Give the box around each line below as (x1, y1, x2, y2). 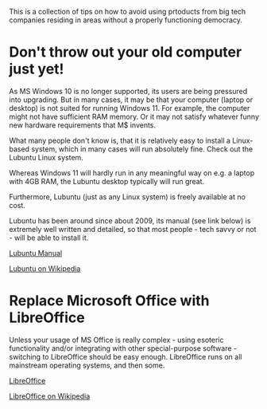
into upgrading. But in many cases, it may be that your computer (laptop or (9, 95, 253, 104)
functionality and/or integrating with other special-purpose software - (9, 343, 238, 353)
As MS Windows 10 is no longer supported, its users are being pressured (9, 86, 248, 96)
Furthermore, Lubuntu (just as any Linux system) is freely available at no (9, 191, 246, 202)
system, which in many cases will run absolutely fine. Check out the (31, 144, 253, 154)
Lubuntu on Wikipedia (9, 263, 81, 273)
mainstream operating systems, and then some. (9, 360, 165, 370)
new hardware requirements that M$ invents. (9, 120, 157, 130)
